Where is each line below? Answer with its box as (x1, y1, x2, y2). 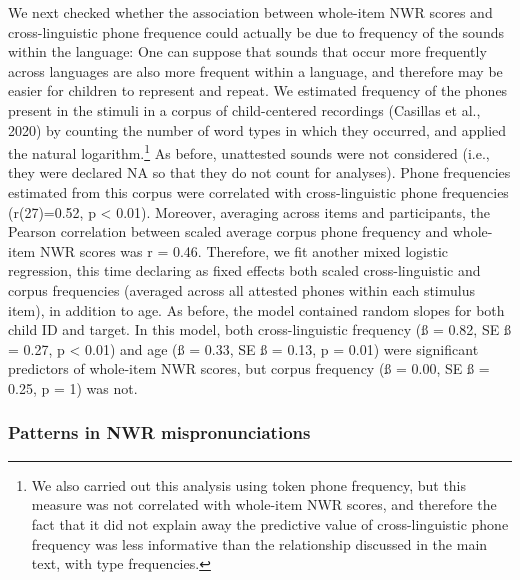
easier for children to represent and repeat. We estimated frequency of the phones (8, 80, 508, 101)
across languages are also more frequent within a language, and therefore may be (8, 60, 503, 81)
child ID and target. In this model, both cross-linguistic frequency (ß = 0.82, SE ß (8, 319, 511, 340)
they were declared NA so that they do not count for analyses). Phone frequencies (8, 162, 511, 183)
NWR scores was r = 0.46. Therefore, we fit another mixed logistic (39, 240, 449, 261)
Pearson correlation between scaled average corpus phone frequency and (8, 221, 449, 242)
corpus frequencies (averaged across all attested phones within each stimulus (8, 279, 476, 300)
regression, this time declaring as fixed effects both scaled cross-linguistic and (8, 260, 481, 281)
